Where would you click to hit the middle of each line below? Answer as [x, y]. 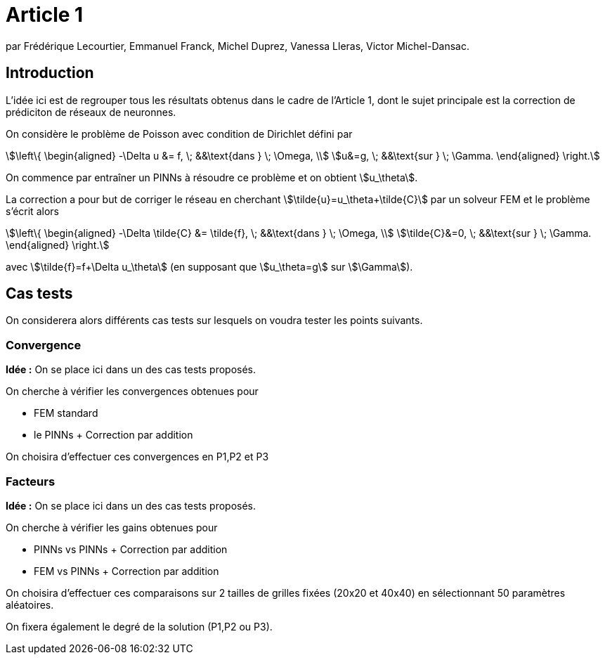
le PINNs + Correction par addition [113, 435]
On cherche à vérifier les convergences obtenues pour [132, 392]
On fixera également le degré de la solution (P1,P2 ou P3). [139, 626]
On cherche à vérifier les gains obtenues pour [112, 527]
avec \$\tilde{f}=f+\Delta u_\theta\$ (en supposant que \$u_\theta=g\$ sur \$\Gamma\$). [209, 266]
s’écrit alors [32, 211]
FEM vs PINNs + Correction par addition [126, 571]
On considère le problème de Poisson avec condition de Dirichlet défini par [179, 134]
